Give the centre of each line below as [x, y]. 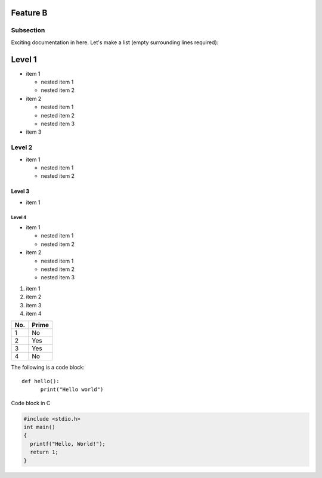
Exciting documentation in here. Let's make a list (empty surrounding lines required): [115, 42]
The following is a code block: [48, 368]
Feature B [29, 13]
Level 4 [19, 217]
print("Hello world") [72, 390]
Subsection [28, 30]
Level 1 [24, 59]
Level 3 [20, 192]
